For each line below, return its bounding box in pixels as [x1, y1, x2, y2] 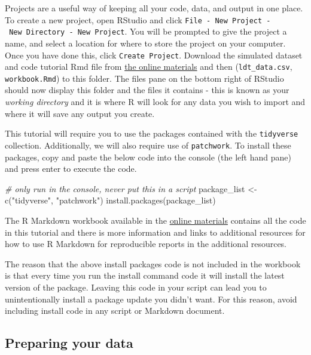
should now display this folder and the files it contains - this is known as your [5, 84, 289, 96]
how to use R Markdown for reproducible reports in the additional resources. [5, 237, 287, 250]
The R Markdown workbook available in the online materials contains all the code [5, 214, 306, 226]
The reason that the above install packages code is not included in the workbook [5, 257, 301, 270]
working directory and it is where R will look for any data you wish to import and [5, 95, 306, 108]
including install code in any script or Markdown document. [5, 304, 225, 317]
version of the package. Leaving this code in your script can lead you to [5, 280, 267, 293]
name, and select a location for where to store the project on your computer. [5, 36, 286, 49]
